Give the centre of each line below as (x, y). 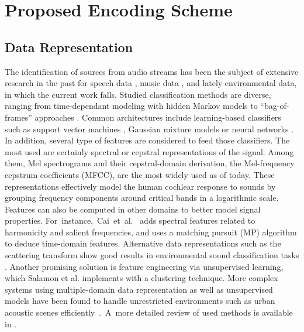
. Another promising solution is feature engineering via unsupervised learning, (144, 266)
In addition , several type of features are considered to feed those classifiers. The (147, 140)
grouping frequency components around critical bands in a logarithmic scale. (142, 198)
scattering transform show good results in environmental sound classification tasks (152, 255)
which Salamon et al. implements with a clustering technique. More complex (141, 278)
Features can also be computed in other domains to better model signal (133, 209)
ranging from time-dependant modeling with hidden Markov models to (131, 106)
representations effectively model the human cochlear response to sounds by (140, 186)
